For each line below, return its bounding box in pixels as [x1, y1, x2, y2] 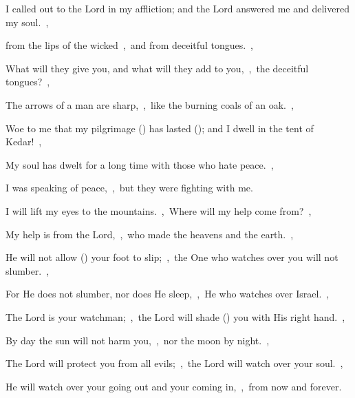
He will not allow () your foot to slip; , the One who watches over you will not [6, 250, 338, 264]
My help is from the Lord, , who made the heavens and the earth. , [6, 227, 294, 241]
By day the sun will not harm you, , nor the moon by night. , [6, 333, 270, 347]
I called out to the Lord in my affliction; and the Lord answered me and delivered [6, 1, 349, 15]
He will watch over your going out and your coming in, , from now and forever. [6, 379, 342, 393]
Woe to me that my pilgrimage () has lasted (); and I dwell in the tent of [6, 121, 314, 135]
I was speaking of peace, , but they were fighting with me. [6, 180, 253, 195]
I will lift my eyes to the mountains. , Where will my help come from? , [6, 203, 312, 218]
